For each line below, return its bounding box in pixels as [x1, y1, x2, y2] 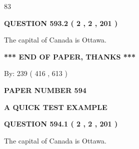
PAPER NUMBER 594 [4, 84, 86, 95]
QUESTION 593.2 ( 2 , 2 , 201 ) [4, 17, 118, 28]
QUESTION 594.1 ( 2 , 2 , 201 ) [4, 118, 118, 129]
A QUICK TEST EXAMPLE [4, 101, 107, 112]
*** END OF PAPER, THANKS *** [4, 51, 135, 61]
